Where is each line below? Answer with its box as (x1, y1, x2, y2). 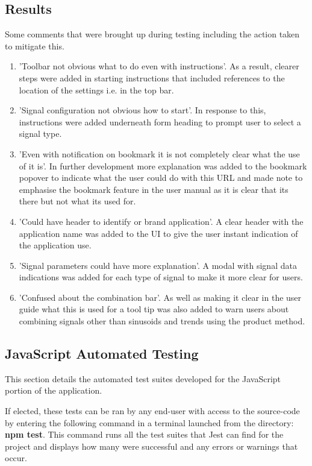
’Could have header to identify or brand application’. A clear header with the (19, 215, 304, 227)
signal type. (19, 127, 62, 140)
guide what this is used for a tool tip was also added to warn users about (19, 303, 289, 315)
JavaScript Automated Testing (5, 344, 199, 363)
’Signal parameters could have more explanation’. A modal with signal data (19, 259, 297, 271)
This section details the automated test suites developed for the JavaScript (5, 372, 281, 385)
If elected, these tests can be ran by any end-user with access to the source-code (5, 405, 300, 417)
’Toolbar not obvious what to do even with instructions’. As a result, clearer (19, 60, 299, 72)
